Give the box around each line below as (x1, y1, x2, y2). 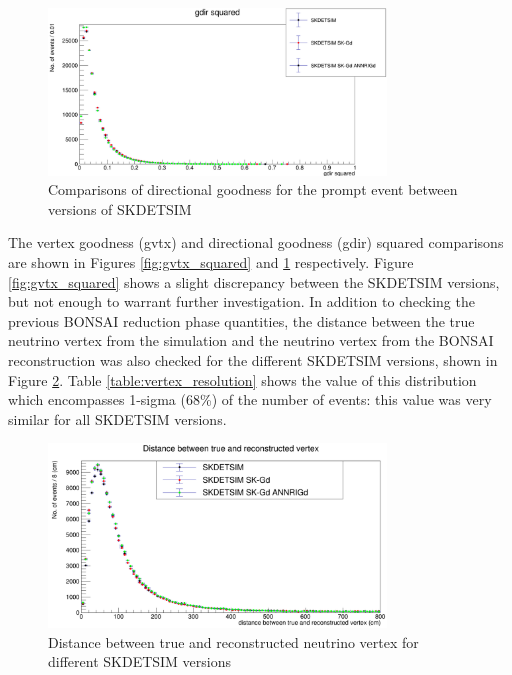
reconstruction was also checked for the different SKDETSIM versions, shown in (8, 349, 498, 370)
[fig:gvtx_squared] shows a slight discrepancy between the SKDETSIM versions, (8, 271, 500, 292)
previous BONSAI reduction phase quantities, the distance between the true (8, 310, 475, 331)
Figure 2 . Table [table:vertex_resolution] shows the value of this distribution (8, 369, 477, 390)
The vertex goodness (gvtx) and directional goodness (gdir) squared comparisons (8, 232, 504, 253)
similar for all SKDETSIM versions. (8, 408, 227, 429)
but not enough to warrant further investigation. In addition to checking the (8, 291, 475, 312)
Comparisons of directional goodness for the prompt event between (48, 179, 458, 200)
